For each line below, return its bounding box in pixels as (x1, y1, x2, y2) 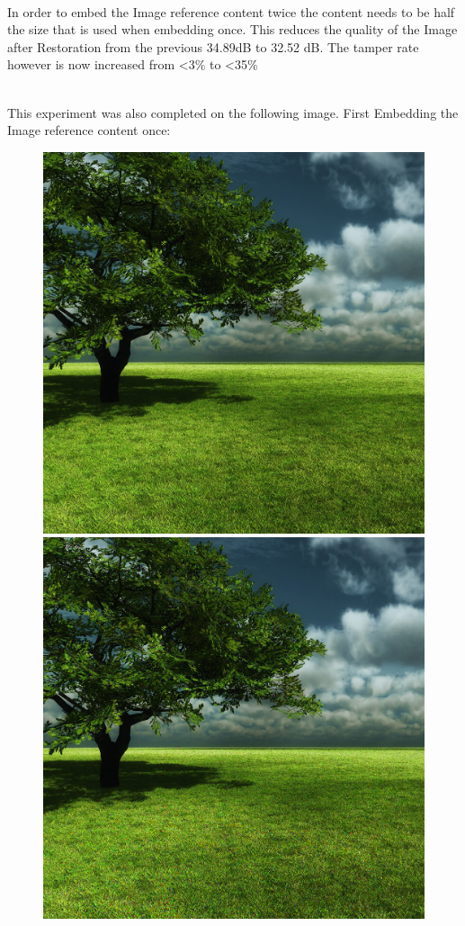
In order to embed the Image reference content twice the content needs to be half (7, 2, 455, 21)
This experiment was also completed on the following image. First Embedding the (7, 103, 459, 121)
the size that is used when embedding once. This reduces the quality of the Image (7, 20, 458, 39)
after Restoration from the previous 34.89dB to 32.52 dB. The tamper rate (7, 37, 419, 56)
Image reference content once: (7, 121, 171, 139)
